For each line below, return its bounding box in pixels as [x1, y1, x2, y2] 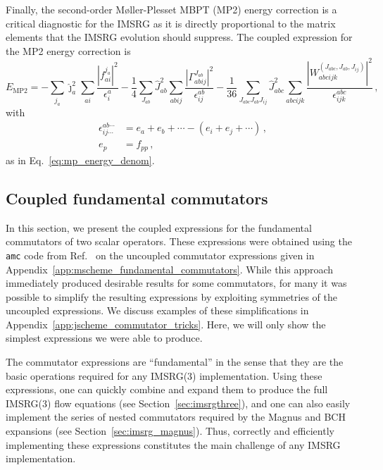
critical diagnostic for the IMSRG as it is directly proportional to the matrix [6, 16, 336, 30]
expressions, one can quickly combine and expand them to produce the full [6, 382, 328, 397]
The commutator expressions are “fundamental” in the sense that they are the [6, 354, 344, 369]
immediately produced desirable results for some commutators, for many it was [6, 276, 347, 290]
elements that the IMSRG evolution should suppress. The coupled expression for [6, 30, 353, 44]
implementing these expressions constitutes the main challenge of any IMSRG [6, 437, 341, 452]
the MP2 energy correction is [6, 43, 131, 58]
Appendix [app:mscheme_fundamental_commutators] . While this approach [6, 261, 334, 276]
